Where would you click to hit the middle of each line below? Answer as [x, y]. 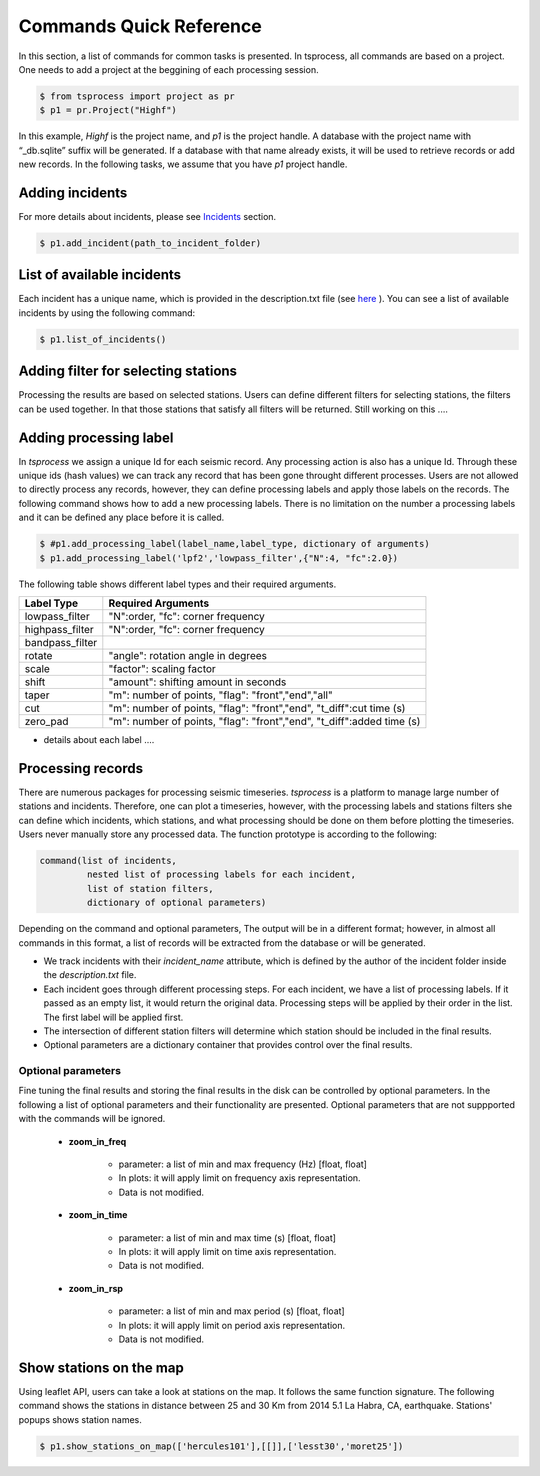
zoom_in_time [98, 1215]
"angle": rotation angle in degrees [187, 655]
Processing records [81, 768]
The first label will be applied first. [113, 1017]
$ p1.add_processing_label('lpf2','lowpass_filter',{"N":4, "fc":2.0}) [219, 558]
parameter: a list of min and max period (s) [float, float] [231, 1311]
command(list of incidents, [108, 861]
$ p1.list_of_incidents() [103, 339]
